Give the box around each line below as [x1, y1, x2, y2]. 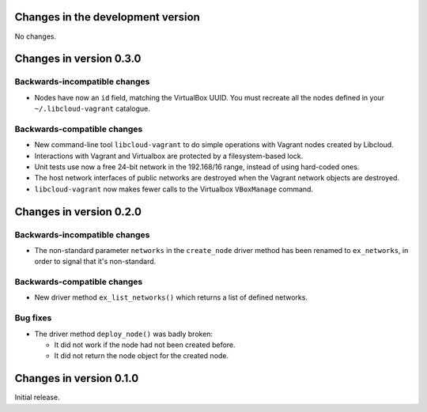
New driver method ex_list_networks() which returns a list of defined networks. [34, 293, 308, 302]
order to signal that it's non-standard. [34, 257, 157, 266]
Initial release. [14, 392, 60, 403]
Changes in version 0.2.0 [14, 205, 142, 218]
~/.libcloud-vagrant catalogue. [34, 104, 150, 114]
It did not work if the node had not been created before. [54, 340, 236, 350]
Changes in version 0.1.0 [14, 372, 139, 385]
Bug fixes [14, 312, 52, 323]
